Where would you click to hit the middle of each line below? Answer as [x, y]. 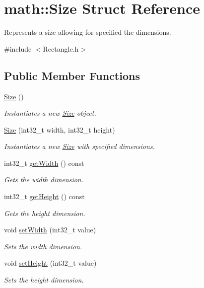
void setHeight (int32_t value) [50, 263]
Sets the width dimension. [43, 246]
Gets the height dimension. [45, 213]
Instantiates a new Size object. [50, 113]
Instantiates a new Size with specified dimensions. [79, 146]
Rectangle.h [61, 48]
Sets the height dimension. [44, 280]
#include [18, 48]
